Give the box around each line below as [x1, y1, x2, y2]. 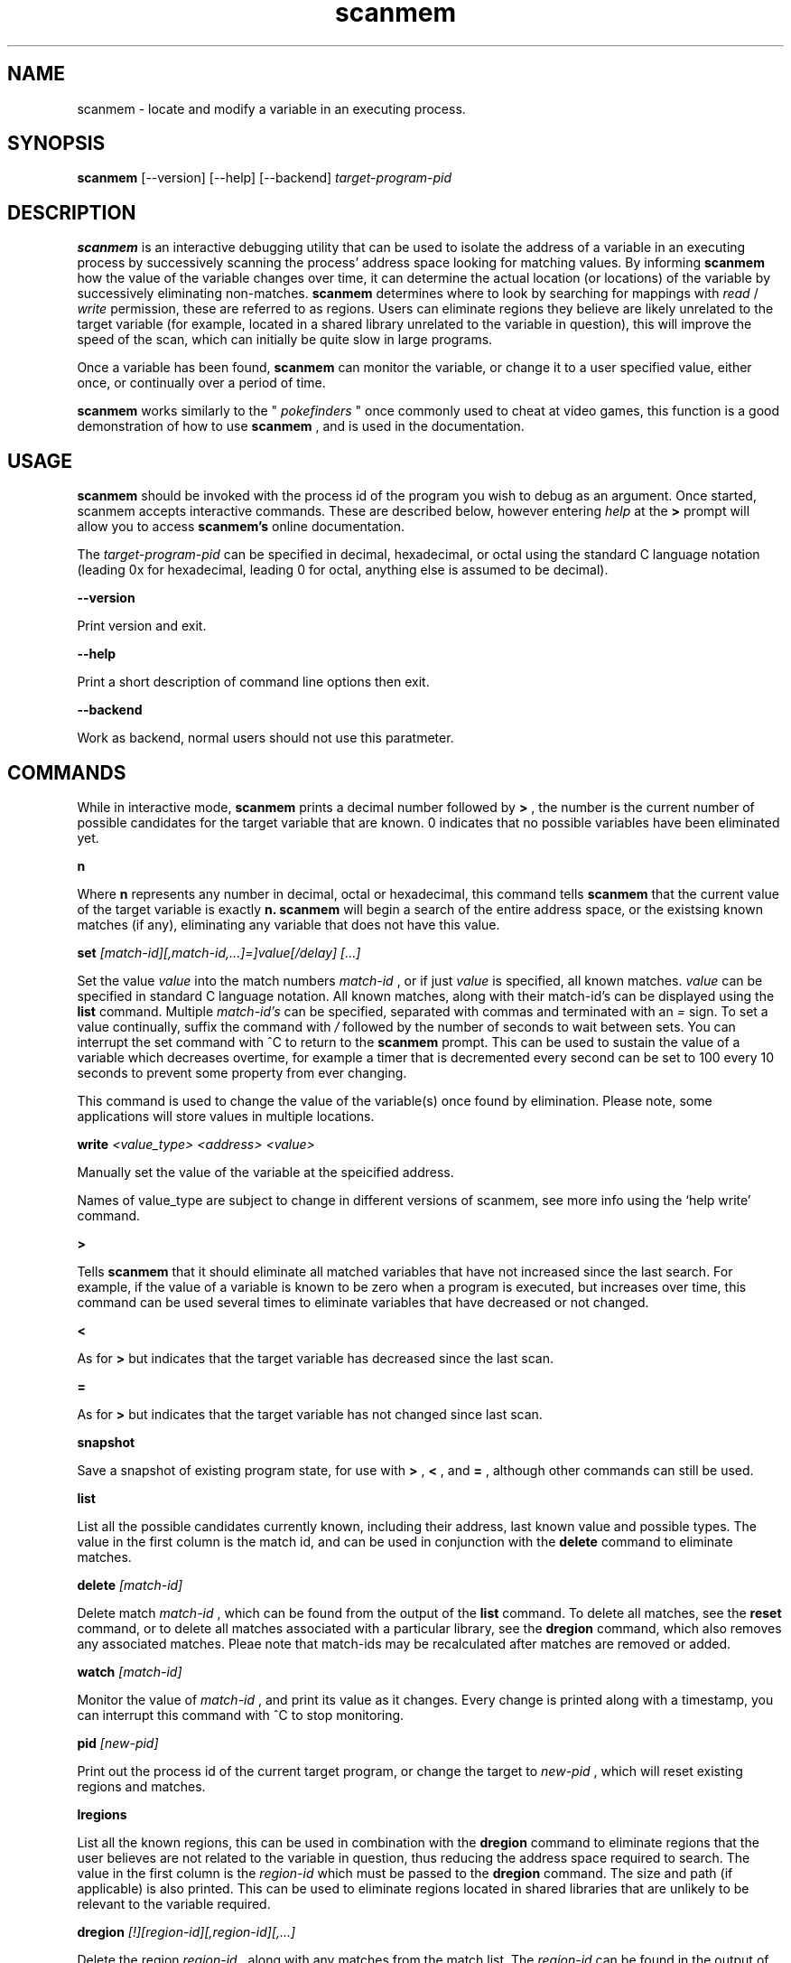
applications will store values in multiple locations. [77, 1108, 375, 1124]
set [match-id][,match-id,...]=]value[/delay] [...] [77, 944, 361, 960]
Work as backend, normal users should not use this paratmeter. [77, 730, 454, 746]
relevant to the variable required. [77, 1895, 271, 1912]
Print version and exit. [77, 618, 207, 634]
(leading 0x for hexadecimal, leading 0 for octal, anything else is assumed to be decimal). [77, 562, 609, 578]
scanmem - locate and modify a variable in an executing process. [77, 100, 466, 117]
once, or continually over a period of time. [77, 375, 326, 391]
